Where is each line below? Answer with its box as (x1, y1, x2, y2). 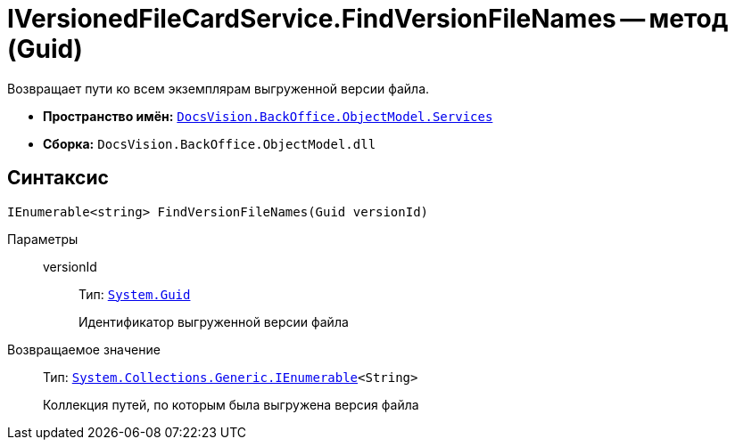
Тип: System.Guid (78, 286, 191, 302)
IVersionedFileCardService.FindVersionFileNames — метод (7, 4, 729, 34)
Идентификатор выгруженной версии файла (78, 313, 349, 329)
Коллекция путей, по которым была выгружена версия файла (43, 396, 419, 412)
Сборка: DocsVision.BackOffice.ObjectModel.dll (43, 135, 376, 151)
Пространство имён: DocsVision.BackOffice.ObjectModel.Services (43, 108, 493, 124)
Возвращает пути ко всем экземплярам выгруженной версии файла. (7, 80, 430, 96)
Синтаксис (7, 167, 109, 190)
